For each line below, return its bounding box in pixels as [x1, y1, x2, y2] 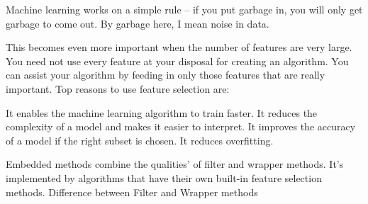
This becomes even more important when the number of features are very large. [6, 40, 352, 55]
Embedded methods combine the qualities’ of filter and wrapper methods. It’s [6, 157, 344, 171]
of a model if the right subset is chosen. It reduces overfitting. [6, 132, 274, 147]
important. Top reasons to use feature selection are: [6, 81, 230, 96]
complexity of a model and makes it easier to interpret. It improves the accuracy [6, 119, 356, 134]
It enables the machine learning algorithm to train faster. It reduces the [6, 105, 318, 120]
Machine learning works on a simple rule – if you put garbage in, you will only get [6, 2, 363, 16]
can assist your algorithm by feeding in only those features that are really [6, 67, 325, 82]
